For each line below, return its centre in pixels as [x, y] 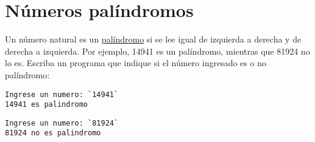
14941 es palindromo [47, 105]
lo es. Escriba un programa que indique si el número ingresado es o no [136, 63]
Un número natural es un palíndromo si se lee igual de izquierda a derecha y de [153, 39]
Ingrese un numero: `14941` [62, 94]
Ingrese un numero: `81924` [62, 123]
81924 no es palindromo [53, 133]
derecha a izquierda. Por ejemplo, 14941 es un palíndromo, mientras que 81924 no [157, 51]
